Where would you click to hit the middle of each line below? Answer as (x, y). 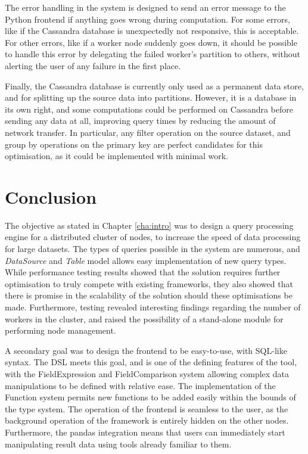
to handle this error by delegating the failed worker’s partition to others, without (153, 54)
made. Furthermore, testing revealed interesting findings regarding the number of (153, 307)
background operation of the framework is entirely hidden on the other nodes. (147, 420)
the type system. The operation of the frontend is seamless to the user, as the (147, 408)
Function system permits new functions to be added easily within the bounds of (150, 397)
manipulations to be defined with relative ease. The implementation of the (140, 385)
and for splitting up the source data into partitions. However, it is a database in (151, 97)
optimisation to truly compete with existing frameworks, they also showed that (149, 283)
